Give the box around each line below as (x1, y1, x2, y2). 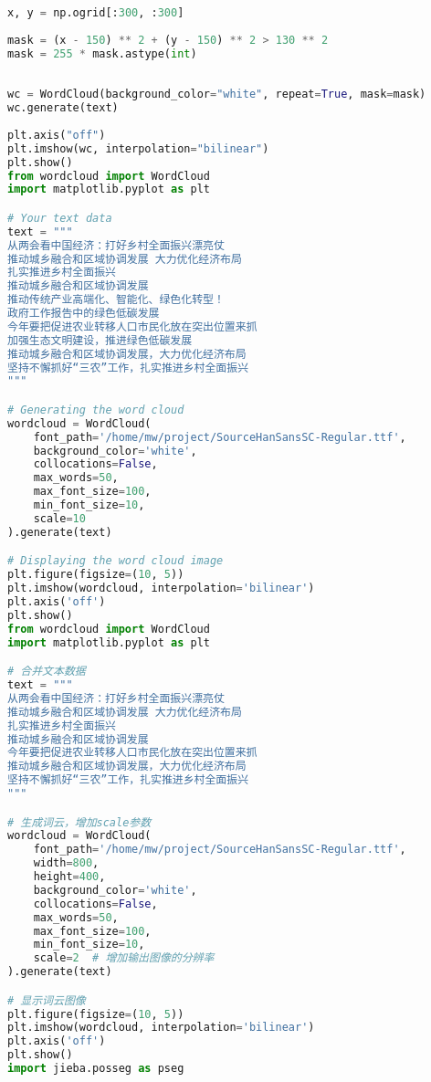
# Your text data (7, 211, 112, 225)
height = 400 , (33, 870, 106, 884)
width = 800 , (33, 856, 100, 870)
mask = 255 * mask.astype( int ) (7, 47, 197, 60)
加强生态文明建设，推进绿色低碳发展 (7, 333, 193, 347)
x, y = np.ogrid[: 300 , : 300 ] (7, 6, 184, 19)
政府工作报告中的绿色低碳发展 (7, 307, 160, 320)
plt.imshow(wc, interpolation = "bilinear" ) (7, 142, 269, 155)
